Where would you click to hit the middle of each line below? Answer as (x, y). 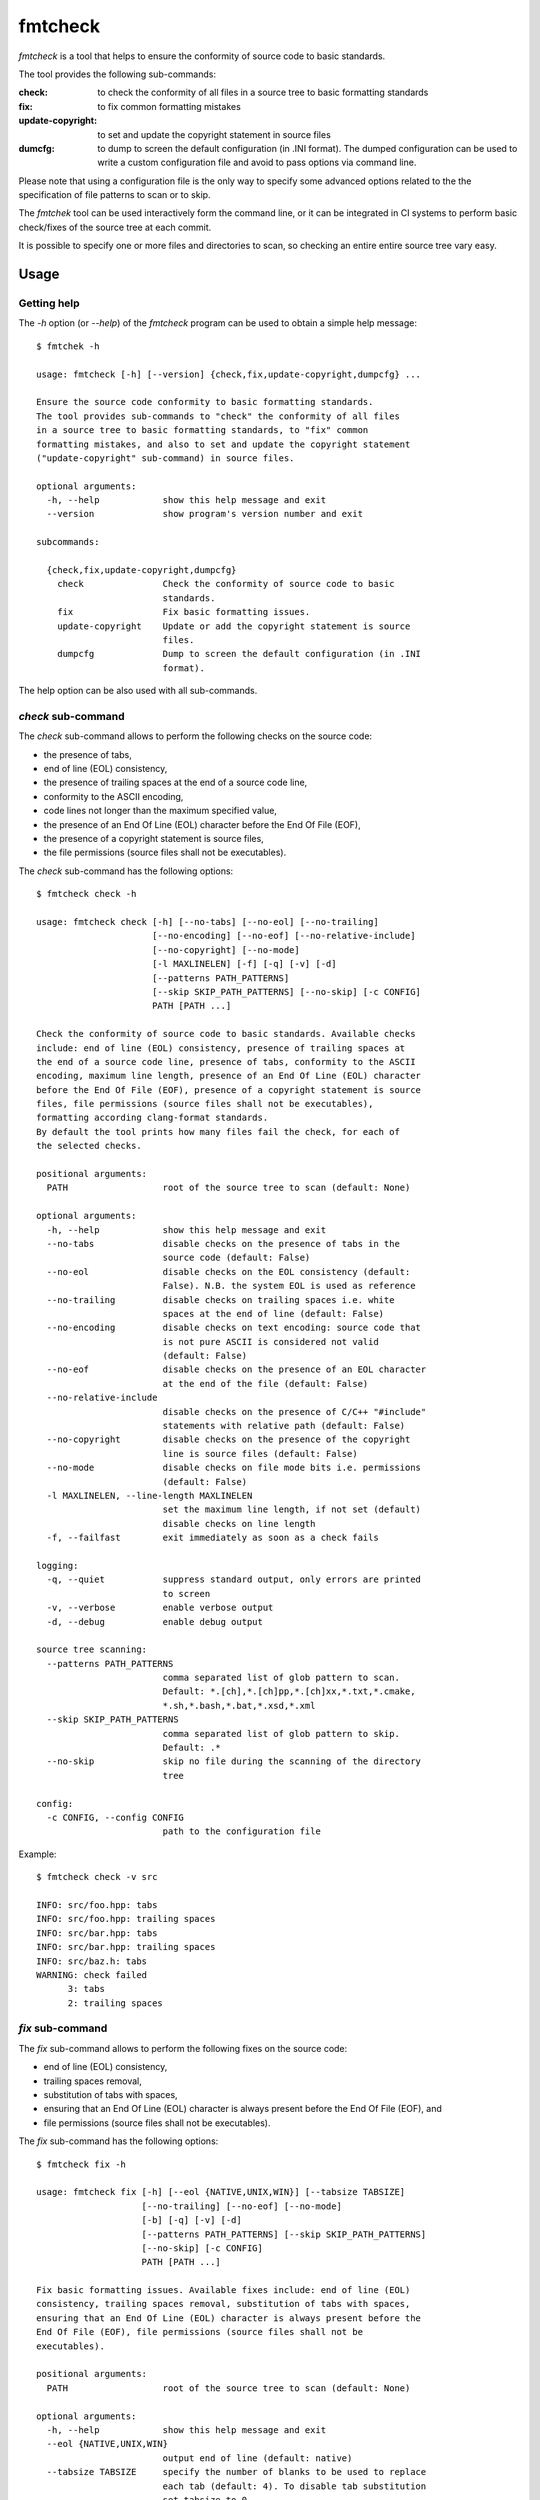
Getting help (49, 303)
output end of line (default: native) (257, 2458)
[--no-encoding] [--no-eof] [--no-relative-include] (283, 936)
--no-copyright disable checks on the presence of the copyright (228, 1439)
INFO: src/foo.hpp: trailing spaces (126, 1919)
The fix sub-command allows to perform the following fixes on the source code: (183, 2048)
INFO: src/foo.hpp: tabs (97, 1904)
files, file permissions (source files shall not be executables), (205, 1104)
